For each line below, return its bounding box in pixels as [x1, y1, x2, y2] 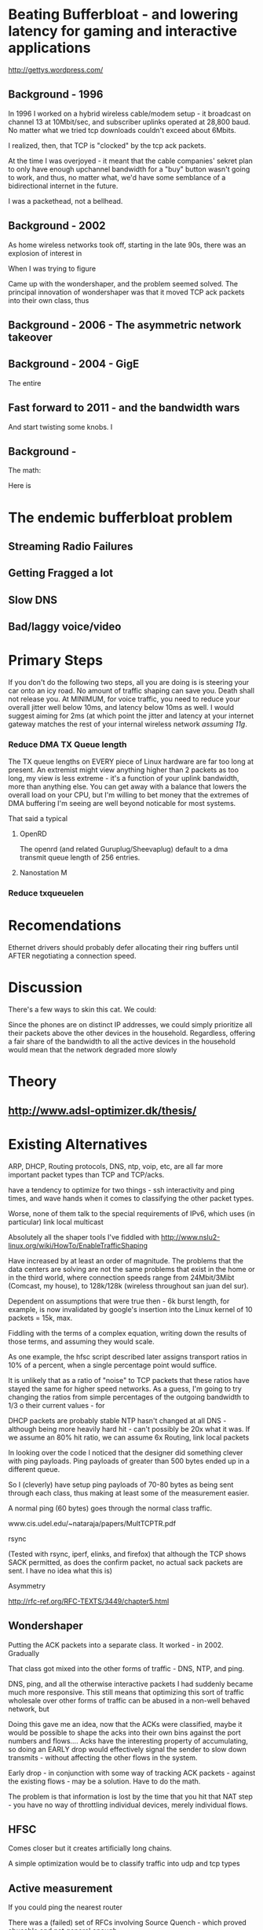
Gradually [8, 1648, 40, 1658]
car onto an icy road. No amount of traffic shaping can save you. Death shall [8, 686, 255, 696]
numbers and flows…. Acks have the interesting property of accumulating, [8, 1736, 249, 1745]
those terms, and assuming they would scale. [8, 1337, 155, 1346]
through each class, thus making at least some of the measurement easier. [8, 1488, 250, 1497]
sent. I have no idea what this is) [8, 1566, 112, 1575]
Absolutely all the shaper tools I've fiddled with [8, 1232, 159, 1241]
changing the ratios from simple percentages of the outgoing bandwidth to [8, 1392, 250, 1402]
